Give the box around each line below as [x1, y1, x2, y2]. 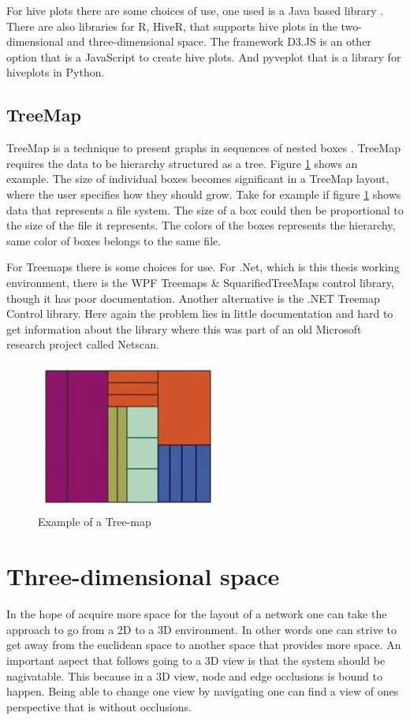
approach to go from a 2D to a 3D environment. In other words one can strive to [6, 621, 397, 637]
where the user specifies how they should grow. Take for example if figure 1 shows [6, 185, 401, 202]
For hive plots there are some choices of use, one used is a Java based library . [6, 2, 384, 18]
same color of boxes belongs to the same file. [6, 232, 222, 248]
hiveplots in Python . [6, 64, 105, 80]
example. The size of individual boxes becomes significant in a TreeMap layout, [6, 170, 389, 187]
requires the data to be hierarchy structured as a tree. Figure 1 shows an [6, 155, 358, 171]
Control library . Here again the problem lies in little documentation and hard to [6, 305, 393, 322]
